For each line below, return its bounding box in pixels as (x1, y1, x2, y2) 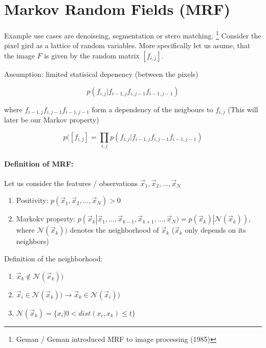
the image (4, 50, 35, 60)
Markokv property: (16, 213, 76, 224)
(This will (228, 104, 258, 114)
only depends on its (185, 224, 246, 235)
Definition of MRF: (4, 158, 74, 169)
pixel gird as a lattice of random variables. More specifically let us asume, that (4, 40, 251, 51)
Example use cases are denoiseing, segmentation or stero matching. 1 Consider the (4, 29, 261, 40)
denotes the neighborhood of (70, 224, 159, 235)
